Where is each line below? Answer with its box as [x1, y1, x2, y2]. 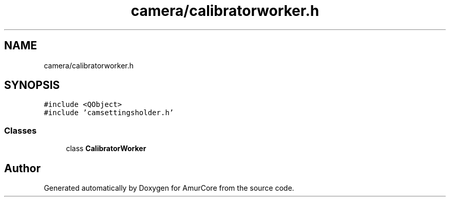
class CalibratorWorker [66, 144, 146, 153]
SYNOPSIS [4, 79, 60, 92]
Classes [4, 125, 37, 136]
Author [4, 161, 41, 175]
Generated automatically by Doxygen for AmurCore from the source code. [44, 184, 294, 193]
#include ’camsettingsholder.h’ [44, 108, 174, 117]
